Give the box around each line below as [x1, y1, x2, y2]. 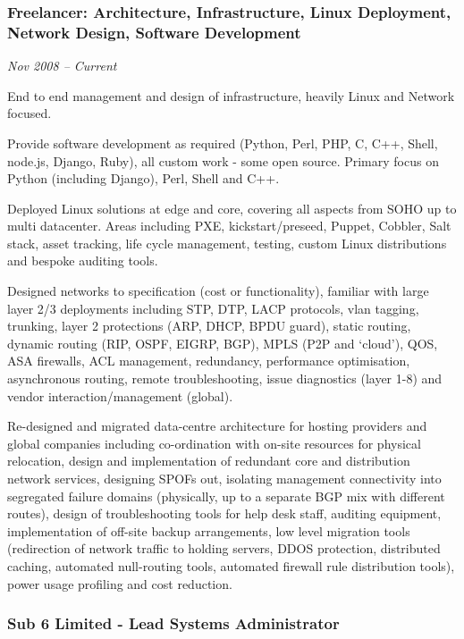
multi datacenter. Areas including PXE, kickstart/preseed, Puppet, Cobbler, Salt [7, 216, 451, 235]
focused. [7, 104, 52, 122]
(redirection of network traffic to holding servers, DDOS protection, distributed [7, 539, 441, 558]
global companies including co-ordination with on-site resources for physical [7, 433, 421, 452]
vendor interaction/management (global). [7, 386, 233, 405]
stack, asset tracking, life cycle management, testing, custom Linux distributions [7, 233, 447, 252]
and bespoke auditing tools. [7, 251, 158, 270]
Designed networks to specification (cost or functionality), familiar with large [7, 282, 429, 300]
